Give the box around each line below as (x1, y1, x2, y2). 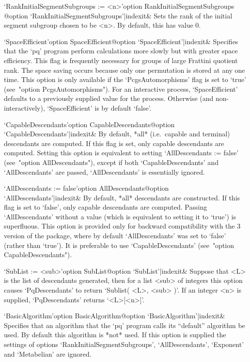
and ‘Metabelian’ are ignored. (4, 348, 92, 359)
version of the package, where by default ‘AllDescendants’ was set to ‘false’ (4, 230, 226, 241)
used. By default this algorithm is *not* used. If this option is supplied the (4, 329, 226, 340)
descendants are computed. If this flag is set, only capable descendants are (4, 138, 224, 148)
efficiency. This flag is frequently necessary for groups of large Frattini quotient (4, 55, 238, 65)
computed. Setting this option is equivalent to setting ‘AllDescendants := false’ (4, 148, 239, 158)
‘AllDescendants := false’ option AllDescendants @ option (4, 183, 169, 193)
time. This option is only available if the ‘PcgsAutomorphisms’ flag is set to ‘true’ (4, 74, 247, 84)
